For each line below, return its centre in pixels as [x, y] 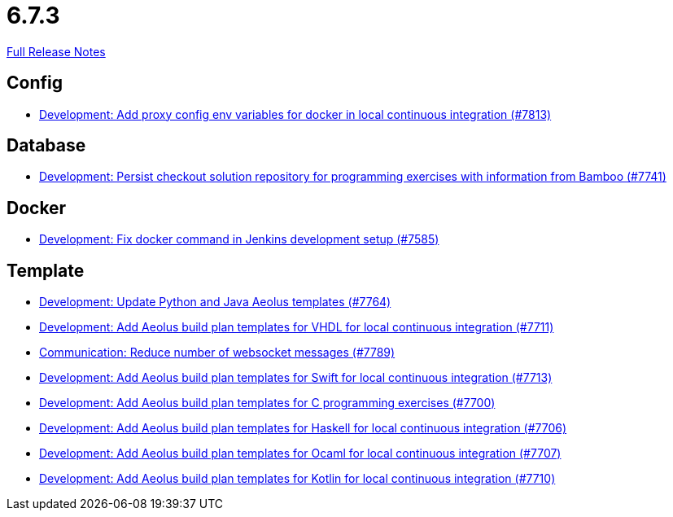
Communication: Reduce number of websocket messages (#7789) [217, 353]
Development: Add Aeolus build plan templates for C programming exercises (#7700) [267, 403]
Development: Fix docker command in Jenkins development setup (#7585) [239, 239]
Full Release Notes [56, 51]
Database [46, 146]
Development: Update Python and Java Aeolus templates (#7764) [215, 302]
